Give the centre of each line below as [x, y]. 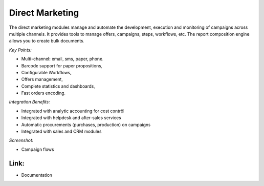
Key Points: [20, 50]
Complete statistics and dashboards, [58, 86]
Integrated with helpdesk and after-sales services [71, 118]
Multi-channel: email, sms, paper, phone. [62, 59]
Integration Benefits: [30, 102]
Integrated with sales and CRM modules [62, 131]
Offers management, [42, 79]
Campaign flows [38, 149]
